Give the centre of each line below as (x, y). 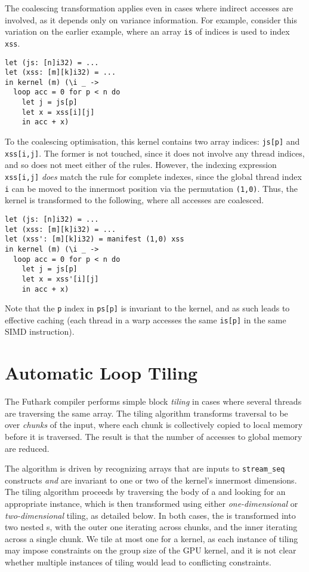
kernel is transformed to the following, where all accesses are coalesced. (135, 200)
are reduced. (27, 448)
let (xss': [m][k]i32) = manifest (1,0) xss (95, 239)
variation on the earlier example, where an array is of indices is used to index (147, 31)
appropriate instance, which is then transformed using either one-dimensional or (152, 503)
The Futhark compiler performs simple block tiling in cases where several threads (153, 401)
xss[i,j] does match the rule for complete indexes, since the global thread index (153, 176)
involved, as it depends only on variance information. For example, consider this (151, 19)
